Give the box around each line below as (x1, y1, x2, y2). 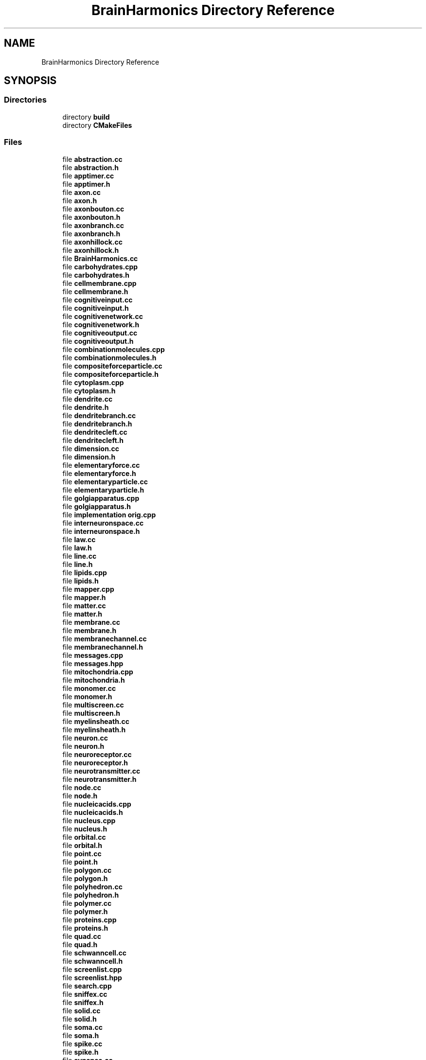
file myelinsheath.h (62, 725, 126, 734)
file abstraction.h (62, 163, 119, 172)
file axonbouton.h (62, 212, 121, 221)
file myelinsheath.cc (62, 717, 129, 725)
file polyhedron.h (62, 890, 119, 899)
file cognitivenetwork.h (62, 320, 140, 329)
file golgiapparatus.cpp (62, 494, 140, 502)
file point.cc (62, 849, 102, 858)
